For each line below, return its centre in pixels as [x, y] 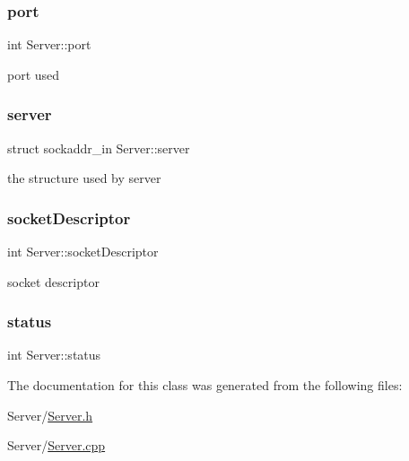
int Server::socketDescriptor [83, 252]
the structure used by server [84, 178]
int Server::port [49, 44]
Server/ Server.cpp [57, 445]
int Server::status [54, 355]
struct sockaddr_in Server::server [99, 148]
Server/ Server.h [50, 415]
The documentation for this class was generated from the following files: [205, 385]
